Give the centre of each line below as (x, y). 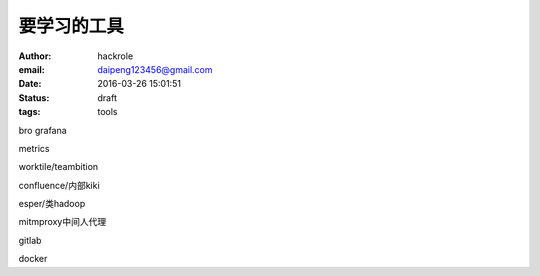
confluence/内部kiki (59, 185)
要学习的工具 (71, 26)
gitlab (30, 240)
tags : (29, 112)
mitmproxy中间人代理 (62, 222)
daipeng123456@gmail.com (155, 69)
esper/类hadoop (52, 204)
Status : (34, 97)
